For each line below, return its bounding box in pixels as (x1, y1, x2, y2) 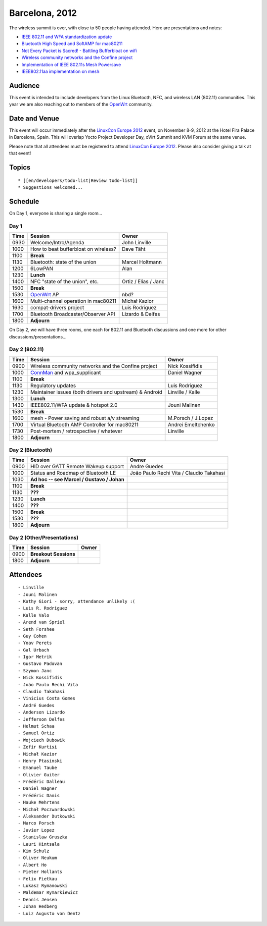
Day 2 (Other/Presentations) (9, 534, 79, 541)
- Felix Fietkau (18, 876, 57, 881)
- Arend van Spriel (18, 619, 65, 625)
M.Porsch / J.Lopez (168, 414, 214, 421)
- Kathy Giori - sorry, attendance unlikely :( (18, 599, 135, 604)
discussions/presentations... (9, 333, 67, 339)
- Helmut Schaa (18, 723, 55, 729)
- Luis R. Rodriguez (18, 605, 68, 611)
